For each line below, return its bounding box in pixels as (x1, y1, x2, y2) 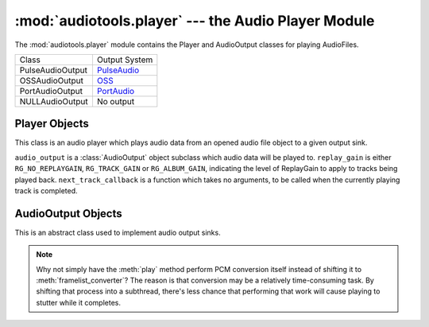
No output (96, 95, 135, 107)
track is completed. (14, 186, 79, 196)
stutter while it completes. (36, 298, 121, 307)
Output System (96, 54, 153, 65)
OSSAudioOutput (19, 75, 83, 86)
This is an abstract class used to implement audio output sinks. (14, 228, 222, 237)
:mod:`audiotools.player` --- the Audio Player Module (14, 12, 375, 29)
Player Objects (14, 117, 89, 130)
